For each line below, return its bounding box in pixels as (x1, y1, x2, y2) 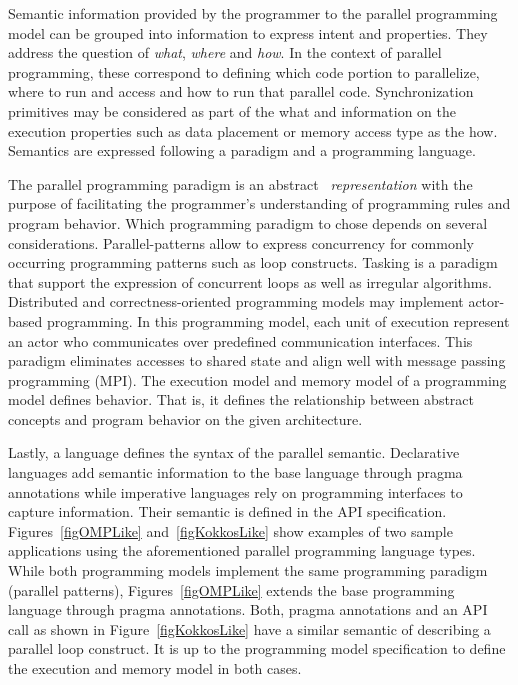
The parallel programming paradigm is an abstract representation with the (8, 173, 473, 194)
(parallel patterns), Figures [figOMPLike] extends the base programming (8, 579, 455, 600)
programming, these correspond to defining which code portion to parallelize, (8, 61, 480, 82)
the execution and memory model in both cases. (8, 658, 302, 678)
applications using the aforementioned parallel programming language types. (8, 540, 476, 561)
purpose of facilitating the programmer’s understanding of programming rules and (8, 193, 511, 214)
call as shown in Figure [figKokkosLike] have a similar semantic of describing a (8, 618, 491, 639)
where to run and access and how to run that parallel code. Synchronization (8, 81, 474, 102)
